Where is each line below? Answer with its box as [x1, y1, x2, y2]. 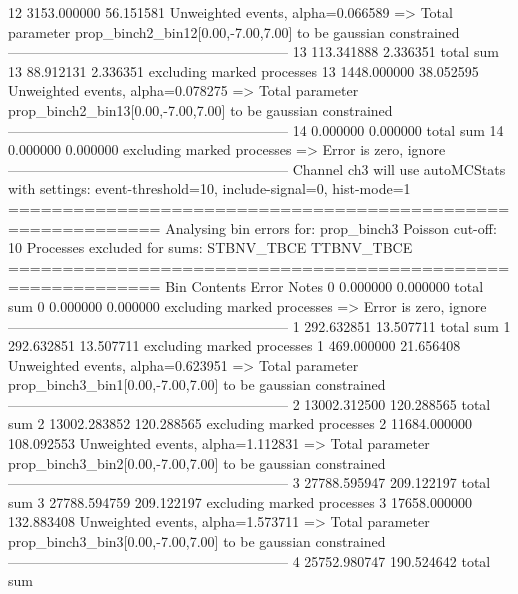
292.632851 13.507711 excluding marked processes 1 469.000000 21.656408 [8, 335, 461, 356]
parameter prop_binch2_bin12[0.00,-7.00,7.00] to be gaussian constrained [8, 21, 460, 42]
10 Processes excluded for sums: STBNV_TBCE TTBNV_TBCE [8, 237, 413, 258]
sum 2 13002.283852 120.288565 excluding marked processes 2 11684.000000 [8, 413, 472, 434]
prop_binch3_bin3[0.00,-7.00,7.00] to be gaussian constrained [8, 531, 386, 552]
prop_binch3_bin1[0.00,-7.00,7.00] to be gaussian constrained [8, 374, 386, 395]
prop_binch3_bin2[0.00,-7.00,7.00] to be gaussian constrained [8, 452, 386, 473]
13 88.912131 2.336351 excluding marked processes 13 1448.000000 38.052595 [8, 60, 479, 81]
